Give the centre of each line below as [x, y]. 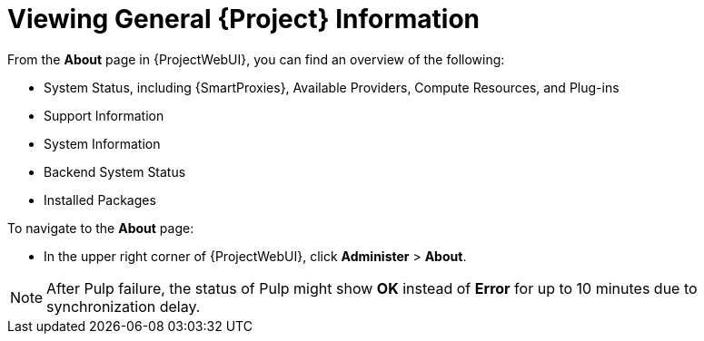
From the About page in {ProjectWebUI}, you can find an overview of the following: [256, 59]
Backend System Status [115, 171]
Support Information [104, 115]
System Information [102, 143]
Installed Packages [100, 200]
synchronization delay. [124, 306]
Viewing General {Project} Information [244, 19]
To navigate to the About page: [101, 228]
